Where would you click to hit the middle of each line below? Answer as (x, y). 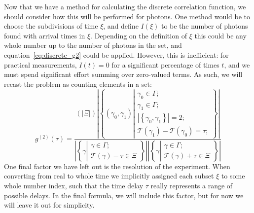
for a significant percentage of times (165, 64)
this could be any (220, 35)
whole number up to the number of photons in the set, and (93, 45)
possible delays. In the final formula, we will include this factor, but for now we (124, 195)
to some (233, 176)
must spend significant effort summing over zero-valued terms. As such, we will (123, 74)
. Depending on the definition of (139, 35)
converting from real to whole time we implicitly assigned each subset (109, 176)
